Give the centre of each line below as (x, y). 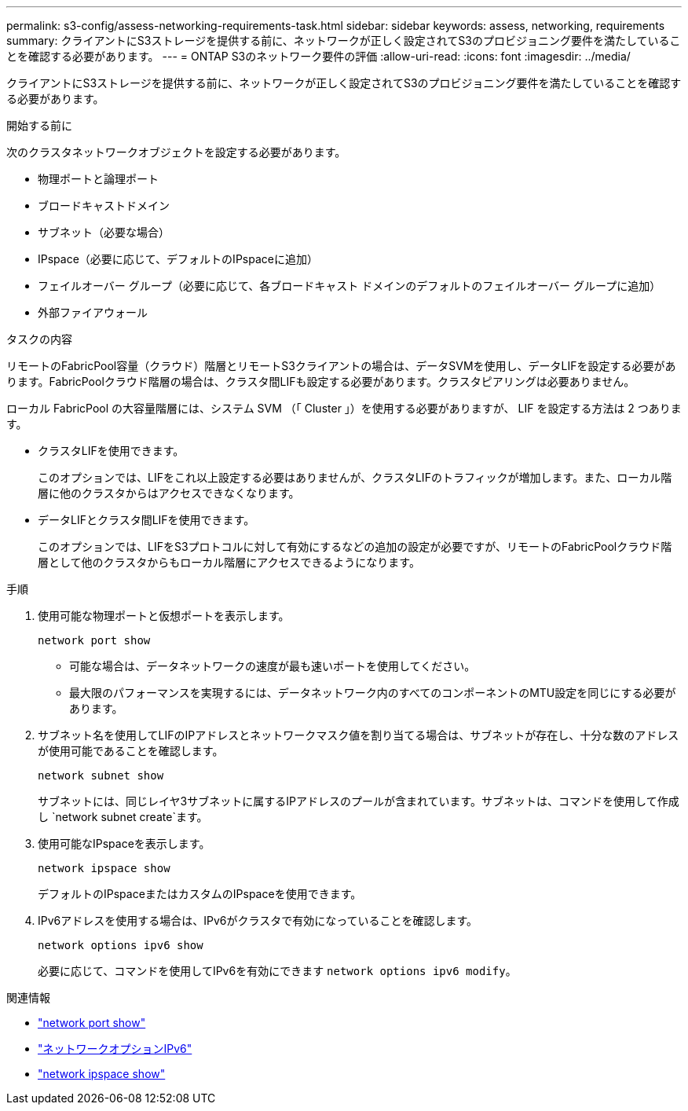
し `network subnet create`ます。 (123, 817)
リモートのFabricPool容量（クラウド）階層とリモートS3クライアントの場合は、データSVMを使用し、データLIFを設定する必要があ (341, 366)
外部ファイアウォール (93, 312)
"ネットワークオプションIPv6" (115, 1049)
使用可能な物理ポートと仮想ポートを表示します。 (164, 616)
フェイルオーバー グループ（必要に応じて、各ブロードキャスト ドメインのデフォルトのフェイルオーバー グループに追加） (349, 286)
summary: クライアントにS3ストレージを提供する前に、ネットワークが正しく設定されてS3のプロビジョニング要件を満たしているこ (344, 40)
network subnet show (101, 775)
